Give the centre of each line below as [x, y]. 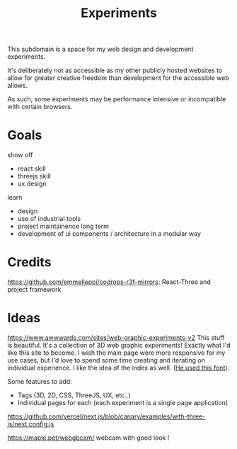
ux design [32, 184]
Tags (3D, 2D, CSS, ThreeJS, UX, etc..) [74, 395]
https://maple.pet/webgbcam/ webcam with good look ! [88, 438]
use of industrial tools [49, 219]
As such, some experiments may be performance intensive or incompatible [117, 99]
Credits [29, 262]
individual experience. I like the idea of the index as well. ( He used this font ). [118, 368]
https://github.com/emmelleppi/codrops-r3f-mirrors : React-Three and [109, 282]
